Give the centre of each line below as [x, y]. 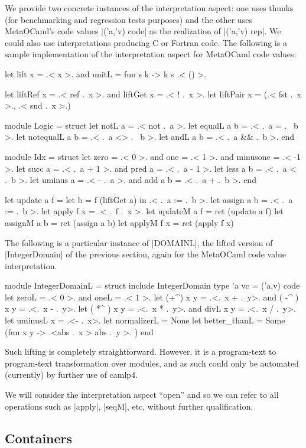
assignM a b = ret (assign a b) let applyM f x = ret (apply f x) [119, 222]
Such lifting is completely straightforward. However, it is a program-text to [141, 351]
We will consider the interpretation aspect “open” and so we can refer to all [142, 395]
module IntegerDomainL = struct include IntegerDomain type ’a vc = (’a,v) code [152, 285]
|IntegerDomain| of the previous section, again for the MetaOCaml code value [146, 254]
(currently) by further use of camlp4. [71, 375]
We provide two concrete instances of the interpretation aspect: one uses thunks [149, 8]
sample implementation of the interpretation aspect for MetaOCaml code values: [151, 54]
